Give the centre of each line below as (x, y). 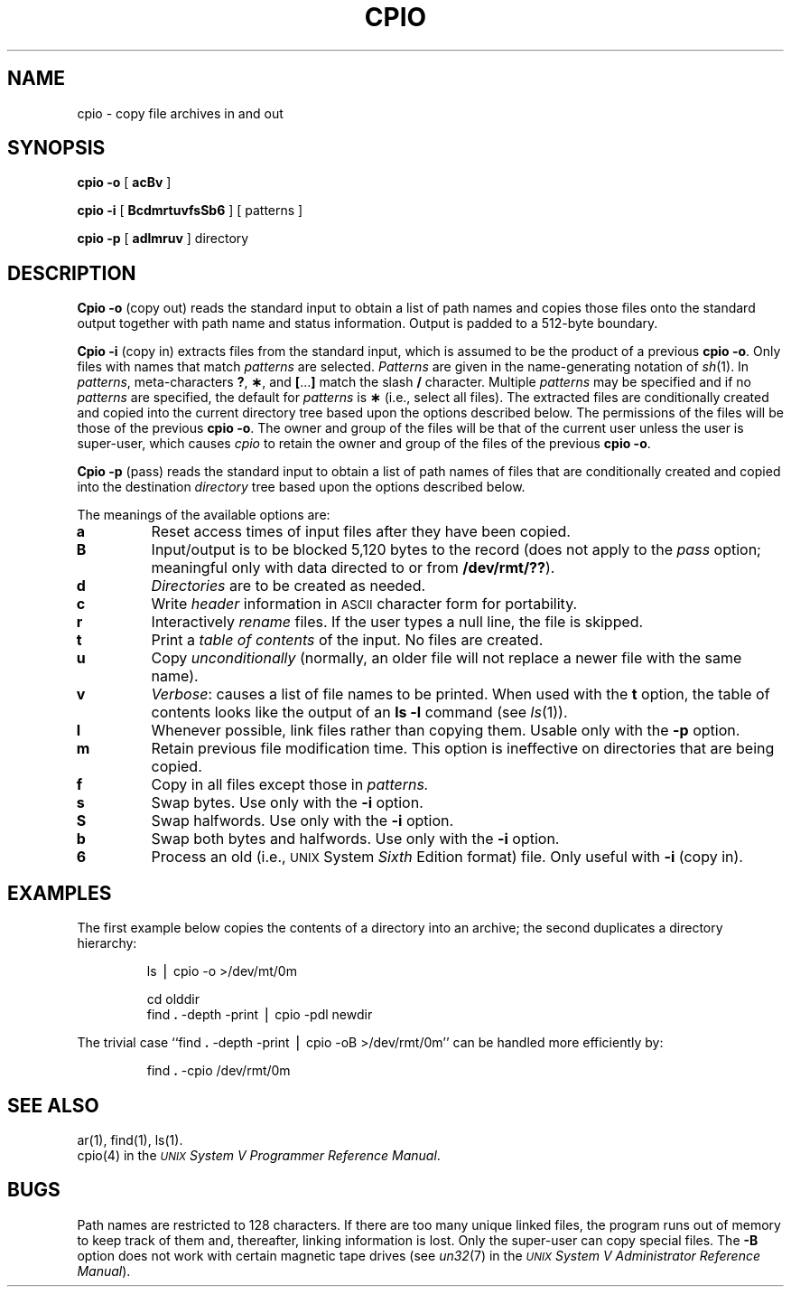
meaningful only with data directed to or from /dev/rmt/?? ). (353, 568)
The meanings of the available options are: (204, 515)
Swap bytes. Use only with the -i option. (287, 803)
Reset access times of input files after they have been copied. (361, 532)
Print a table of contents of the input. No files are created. (347, 640)
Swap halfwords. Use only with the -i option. (302, 821)
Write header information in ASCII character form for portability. (364, 604)
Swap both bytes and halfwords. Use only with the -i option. (355, 839)
